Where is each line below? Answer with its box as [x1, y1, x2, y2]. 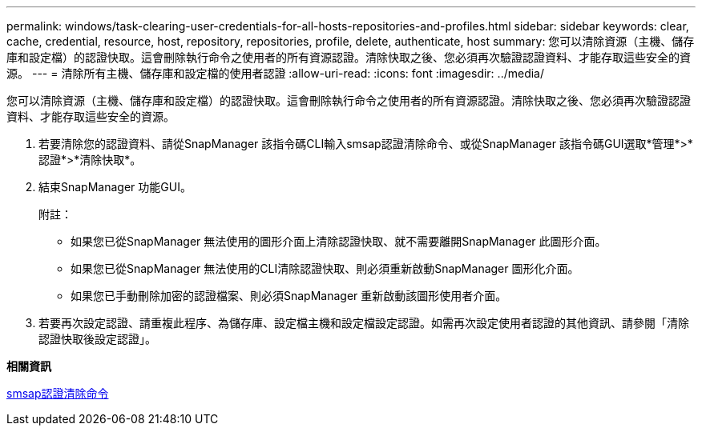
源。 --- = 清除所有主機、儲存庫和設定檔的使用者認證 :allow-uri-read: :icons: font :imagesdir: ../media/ [6, 66, 545, 80]
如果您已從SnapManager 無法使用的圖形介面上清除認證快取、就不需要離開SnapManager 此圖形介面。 [71, 234, 607, 248]
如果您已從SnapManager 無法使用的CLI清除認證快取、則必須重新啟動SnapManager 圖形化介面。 [71, 262, 579, 275]
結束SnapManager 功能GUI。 [38, 180, 192, 194]
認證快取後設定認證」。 [38, 332, 156, 346]
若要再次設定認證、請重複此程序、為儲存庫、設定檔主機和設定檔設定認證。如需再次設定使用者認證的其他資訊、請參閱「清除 [38, 316, 689, 330]
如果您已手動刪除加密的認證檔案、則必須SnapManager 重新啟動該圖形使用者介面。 [71, 289, 507, 302]
